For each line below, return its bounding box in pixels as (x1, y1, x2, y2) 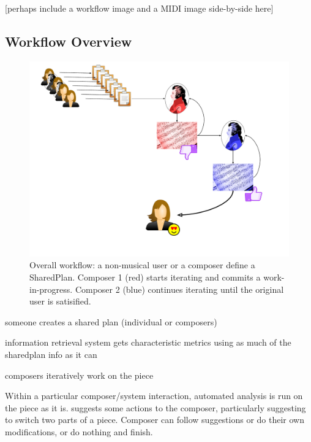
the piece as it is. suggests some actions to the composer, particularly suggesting (5, 401, 306, 414)
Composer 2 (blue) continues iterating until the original (75, 282, 284, 295)
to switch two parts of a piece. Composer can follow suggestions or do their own (5, 413, 305, 426)
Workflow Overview (5, 31, 132, 50)
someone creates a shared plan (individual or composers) (5, 315, 217, 328)
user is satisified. (29, 295, 91, 308)
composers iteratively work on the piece (5, 368, 154, 381)
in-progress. (29, 282, 73, 295)
